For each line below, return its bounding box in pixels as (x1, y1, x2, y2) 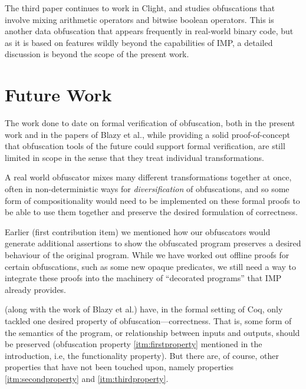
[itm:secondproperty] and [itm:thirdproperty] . (5, 372, 169, 384)
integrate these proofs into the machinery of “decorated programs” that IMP (5, 272, 282, 284)
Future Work (5, 83, 112, 107)
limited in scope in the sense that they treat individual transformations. (5, 151, 264, 163)
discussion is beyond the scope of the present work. (5, 48, 189, 60)
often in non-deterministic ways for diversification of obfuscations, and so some (5, 183, 289, 195)
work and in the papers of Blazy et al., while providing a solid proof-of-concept (5, 128, 290, 140)
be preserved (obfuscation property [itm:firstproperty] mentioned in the (5, 338, 262, 350)
